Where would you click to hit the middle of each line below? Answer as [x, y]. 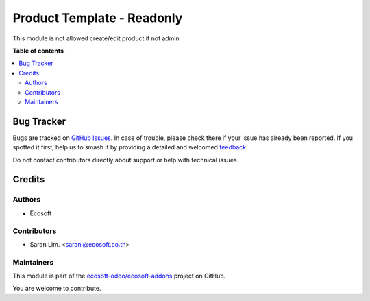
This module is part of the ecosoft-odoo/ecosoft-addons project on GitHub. [119, 276]
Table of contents [38, 51]
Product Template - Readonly [98, 18]
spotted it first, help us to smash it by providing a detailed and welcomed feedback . [130, 147]
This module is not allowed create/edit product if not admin [96, 38]
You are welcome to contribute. [57, 289]
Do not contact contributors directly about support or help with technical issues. [126, 160]
